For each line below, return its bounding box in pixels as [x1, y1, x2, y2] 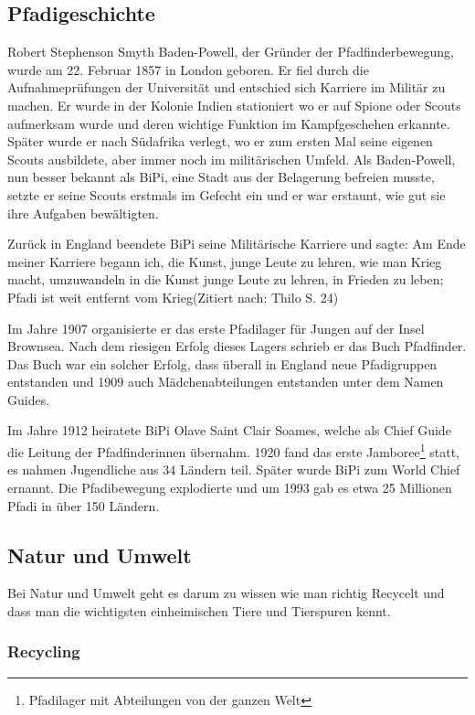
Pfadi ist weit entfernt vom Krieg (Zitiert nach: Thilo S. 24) [7, 287, 339, 306]
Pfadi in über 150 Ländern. [7, 496, 160, 515]
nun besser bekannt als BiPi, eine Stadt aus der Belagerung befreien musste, [7, 167, 435, 187]
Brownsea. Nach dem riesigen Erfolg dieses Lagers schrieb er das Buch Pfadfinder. [7, 336, 467, 356]
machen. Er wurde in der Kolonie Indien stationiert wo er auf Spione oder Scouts [7, 95, 461, 114]
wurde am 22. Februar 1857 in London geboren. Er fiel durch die [7, 59, 369, 79]
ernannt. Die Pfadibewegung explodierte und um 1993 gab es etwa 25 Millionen [7, 477, 452, 496]
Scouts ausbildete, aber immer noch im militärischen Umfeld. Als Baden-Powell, [7, 149, 456, 168]
